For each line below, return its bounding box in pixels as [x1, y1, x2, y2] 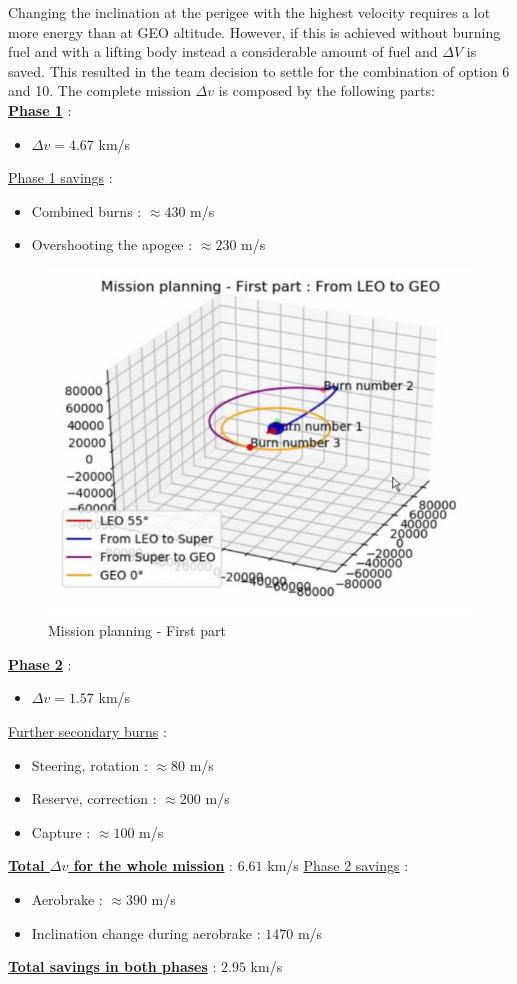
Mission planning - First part [48, 620, 226, 641]
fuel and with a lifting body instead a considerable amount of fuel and [8, 41, 438, 62]
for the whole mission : [73, 855, 234, 876]
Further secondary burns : [8, 720, 167, 741]
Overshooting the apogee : [31, 234, 193, 255]
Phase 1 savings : [8, 167, 113, 188]
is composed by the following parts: [218, 80, 435, 101]
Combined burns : [31, 200, 142, 221]
